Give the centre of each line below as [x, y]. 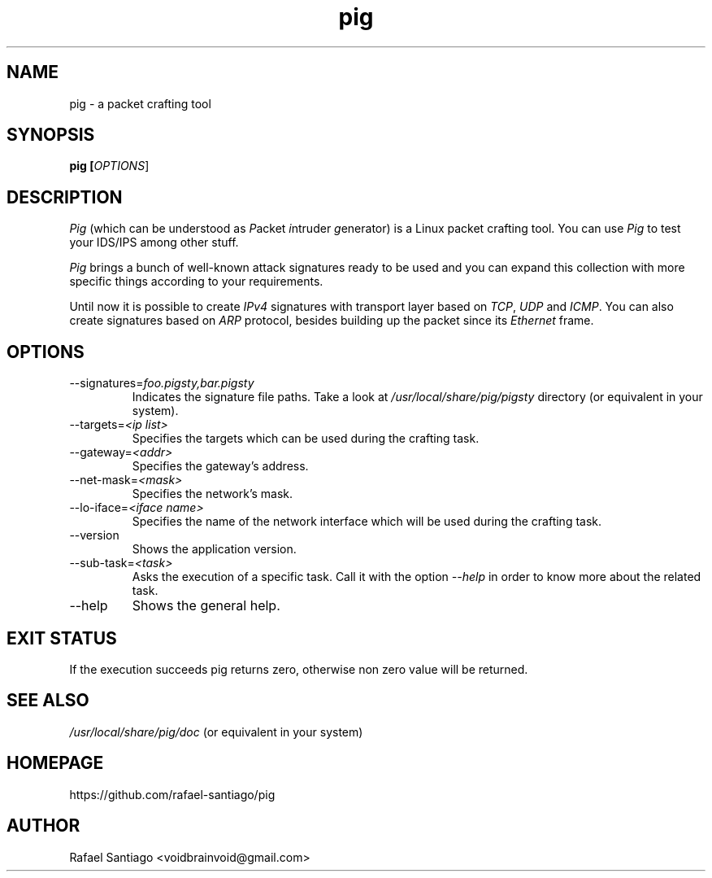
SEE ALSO [48, 701]
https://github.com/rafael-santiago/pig [172, 794]
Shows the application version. [214, 549]
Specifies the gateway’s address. [220, 466]
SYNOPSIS [51, 135]
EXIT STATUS [62, 638]
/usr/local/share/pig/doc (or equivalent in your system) [216, 732]
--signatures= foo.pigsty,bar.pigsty [162, 383]
